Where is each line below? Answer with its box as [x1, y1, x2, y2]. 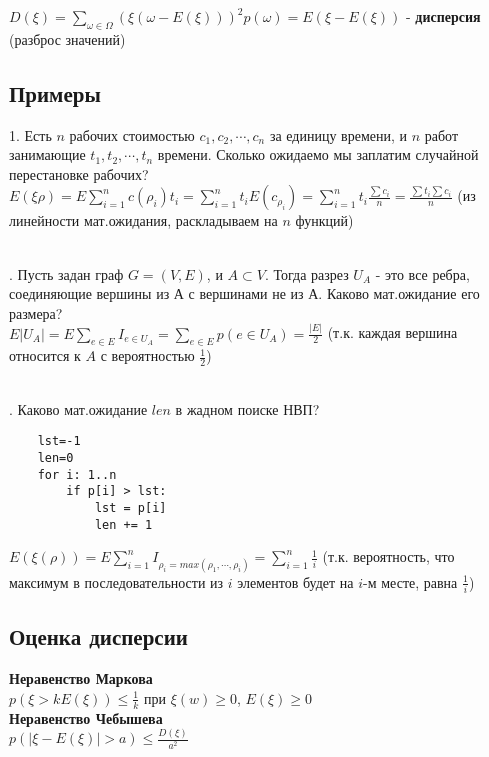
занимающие [9, 144, 86, 165]
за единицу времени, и [269, 124, 408, 145]
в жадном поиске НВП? [175, 398, 320, 419]
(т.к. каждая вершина [327, 322, 458, 343]
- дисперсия [405, 6, 481, 26]
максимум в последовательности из [9, 571, 224, 592]
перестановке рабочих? [9, 163, 149, 184]
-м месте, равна [363, 571, 458, 592]
